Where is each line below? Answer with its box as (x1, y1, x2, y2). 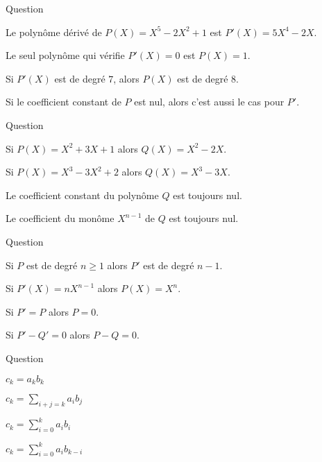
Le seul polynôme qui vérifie (6, 48, 125, 62)
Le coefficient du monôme (6, 211, 115, 225)
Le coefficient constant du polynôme (6, 187, 159, 202)
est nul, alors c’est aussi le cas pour (134, 94, 285, 109)
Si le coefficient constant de (6, 94, 121, 109)
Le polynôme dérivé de (6, 24, 102, 39)
